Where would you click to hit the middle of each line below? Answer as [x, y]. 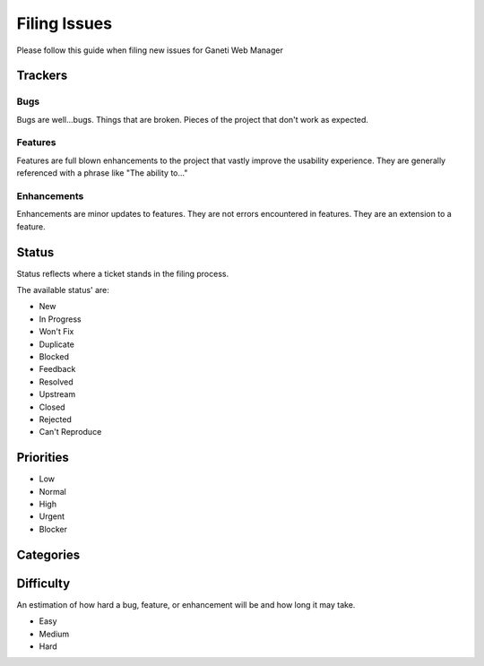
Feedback [57, 369]
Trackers [42, 76]
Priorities [43, 458]
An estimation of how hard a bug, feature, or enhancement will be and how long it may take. [186, 604]
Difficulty [43, 583]
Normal [52, 491]
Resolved [56, 382]
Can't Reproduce [70, 432]
